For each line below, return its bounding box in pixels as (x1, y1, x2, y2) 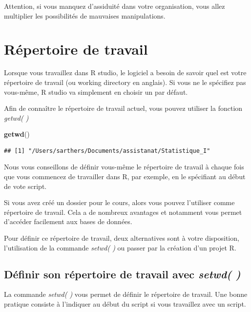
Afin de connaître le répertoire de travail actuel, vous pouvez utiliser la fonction (4, 103, 243, 113)
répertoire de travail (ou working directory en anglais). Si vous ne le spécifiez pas (4, 77, 246, 87)
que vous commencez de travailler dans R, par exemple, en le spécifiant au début (4, 171, 246, 182)
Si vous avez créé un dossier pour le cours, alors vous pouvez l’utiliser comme (4, 197, 235, 208)
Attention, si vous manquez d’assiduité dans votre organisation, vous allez (4, 1, 225, 11)
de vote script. (4, 181, 47, 191)
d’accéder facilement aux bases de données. (4, 216, 132, 227)
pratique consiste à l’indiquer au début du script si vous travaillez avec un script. (4, 299, 246, 309)
